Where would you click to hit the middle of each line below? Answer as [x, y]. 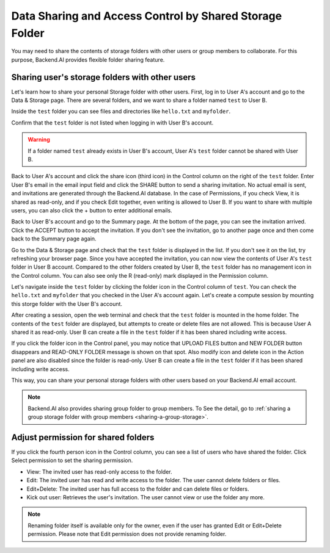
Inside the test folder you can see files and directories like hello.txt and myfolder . [121, 111]
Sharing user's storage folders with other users [103, 77]
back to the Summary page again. [54, 239]
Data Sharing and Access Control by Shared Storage [147, 16]
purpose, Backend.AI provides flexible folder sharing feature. [88, 60]
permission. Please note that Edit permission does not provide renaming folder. [127, 534]
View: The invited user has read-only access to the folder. [99, 472]
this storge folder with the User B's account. [67, 304]
